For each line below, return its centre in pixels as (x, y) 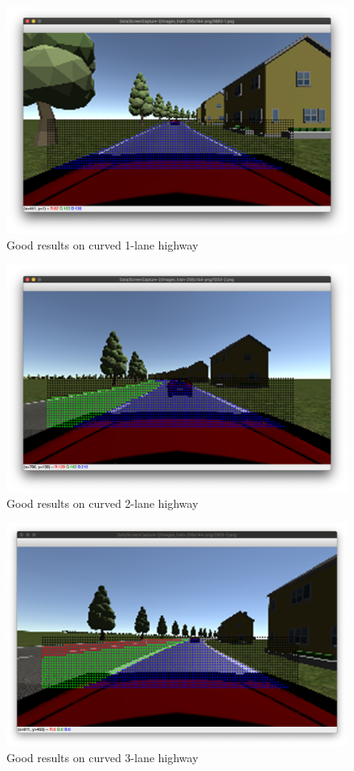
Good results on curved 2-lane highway (103, 503)
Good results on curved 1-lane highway (103, 245)
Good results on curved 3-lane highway (103, 757)
